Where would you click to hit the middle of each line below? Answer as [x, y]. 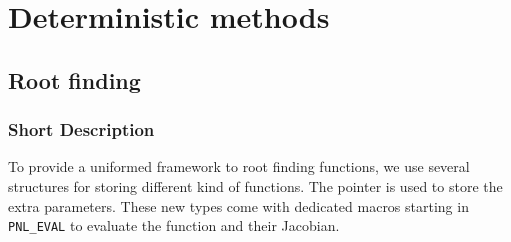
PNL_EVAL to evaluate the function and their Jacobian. [174, 225]
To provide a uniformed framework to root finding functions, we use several [239, 166]
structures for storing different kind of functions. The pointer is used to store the [255, 185]
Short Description [81, 129]
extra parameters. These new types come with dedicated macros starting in [238, 205]
